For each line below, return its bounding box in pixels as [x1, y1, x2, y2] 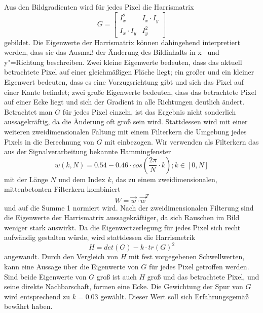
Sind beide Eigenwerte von [4, 271, 87, 282]
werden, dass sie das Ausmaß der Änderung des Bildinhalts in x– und [4, 47, 219, 57]
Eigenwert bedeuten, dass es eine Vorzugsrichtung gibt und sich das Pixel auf [4, 76, 244, 87]
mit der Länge [4, 173, 48, 184]
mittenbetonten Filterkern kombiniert [4, 184, 121, 194]
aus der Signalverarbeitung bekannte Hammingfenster [4, 146, 171, 157]
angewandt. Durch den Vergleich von [4, 251, 119, 262]
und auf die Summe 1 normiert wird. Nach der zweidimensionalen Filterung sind [4, 202, 254, 213]
